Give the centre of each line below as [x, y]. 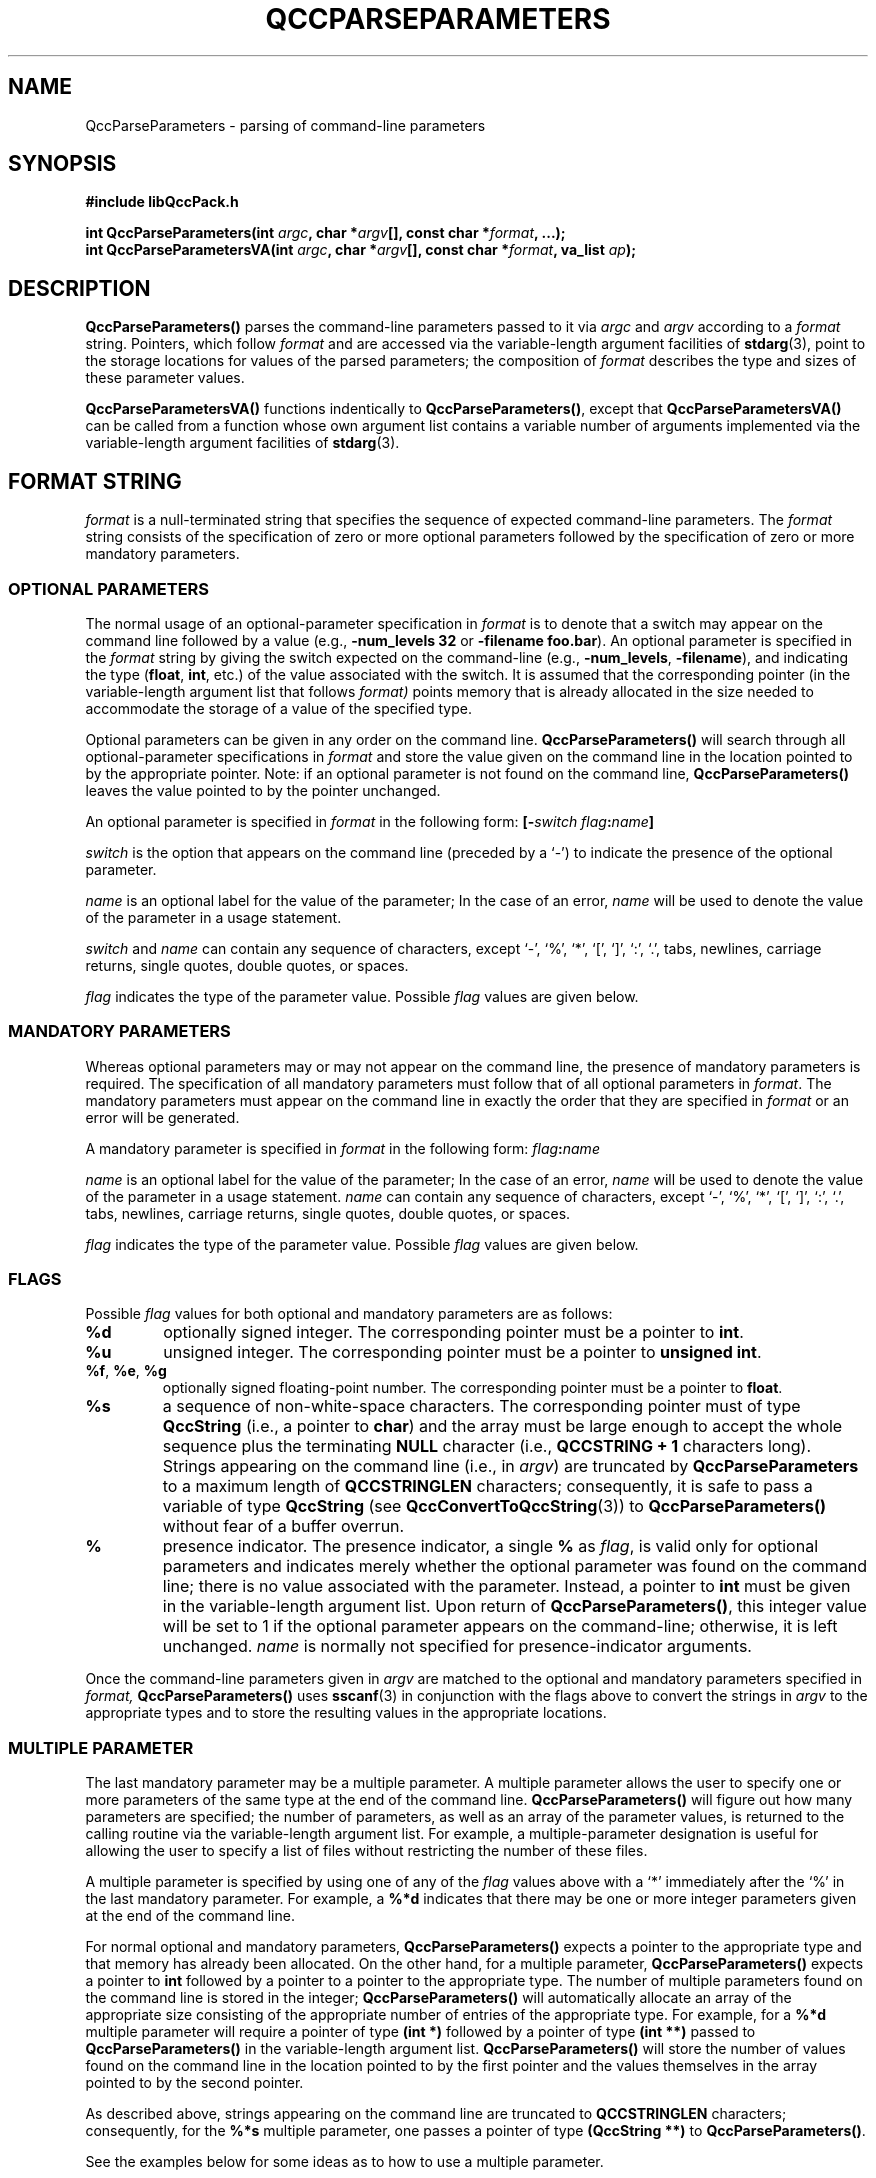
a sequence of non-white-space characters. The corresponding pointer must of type [481, 1406]
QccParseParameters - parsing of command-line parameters [285, 125]
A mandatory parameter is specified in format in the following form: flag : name [342, 1148]
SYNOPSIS [62, 164]
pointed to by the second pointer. [194, 2083]
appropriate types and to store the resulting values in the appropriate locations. [346, 1713]
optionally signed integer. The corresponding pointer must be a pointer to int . [453, 1332]
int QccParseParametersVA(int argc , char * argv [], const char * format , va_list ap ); [360, 250]
